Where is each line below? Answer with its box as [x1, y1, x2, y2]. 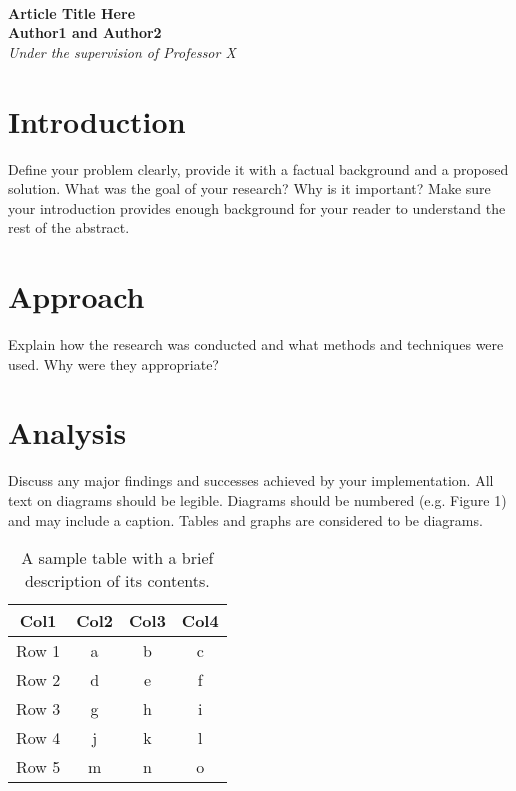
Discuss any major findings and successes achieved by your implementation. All [8, 470, 494, 491]
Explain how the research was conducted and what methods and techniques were [8, 334, 504, 354]
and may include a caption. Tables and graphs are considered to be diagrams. [8, 509, 483, 530]
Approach [8, 276, 145, 317]
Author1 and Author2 [8, 22, 162, 43]
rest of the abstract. [8, 217, 130, 238]
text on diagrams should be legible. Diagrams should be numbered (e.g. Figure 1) [8, 489, 507, 510]
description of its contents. [24, 569, 210, 593]
